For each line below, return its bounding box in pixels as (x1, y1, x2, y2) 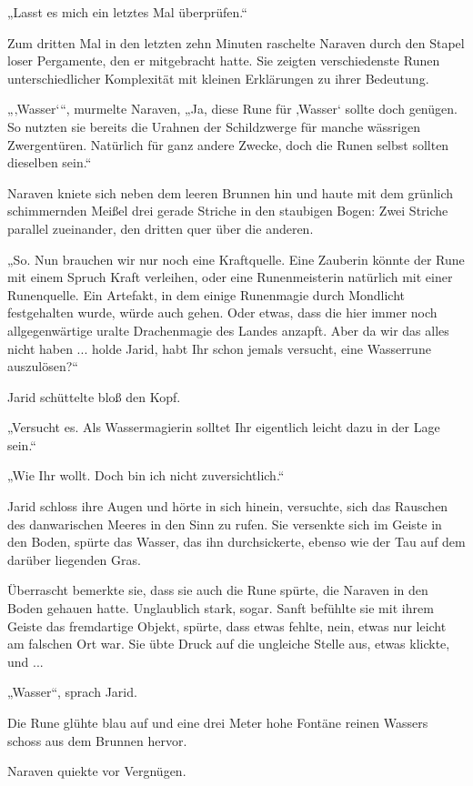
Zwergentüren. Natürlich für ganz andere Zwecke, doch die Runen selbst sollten (7, 135, 449, 154)
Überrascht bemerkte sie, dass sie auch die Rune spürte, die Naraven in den (7, 580, 428, 600)
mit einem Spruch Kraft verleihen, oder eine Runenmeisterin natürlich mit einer (7, 267, 453, 287)
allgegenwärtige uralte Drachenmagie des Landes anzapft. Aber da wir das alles (7, 320, 449, 339)
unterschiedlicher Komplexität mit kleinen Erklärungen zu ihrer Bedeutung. (7, 68, 429, 87)
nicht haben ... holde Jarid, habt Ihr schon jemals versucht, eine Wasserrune (7, 338, 431, 358)
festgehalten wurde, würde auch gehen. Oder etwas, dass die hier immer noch (7, 303, 438, 322)
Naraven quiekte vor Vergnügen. (7, 761, 186, 781)
